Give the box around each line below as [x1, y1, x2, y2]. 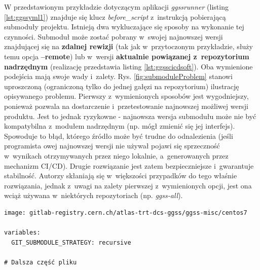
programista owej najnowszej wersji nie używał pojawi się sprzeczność [4, 140, 220, 151]
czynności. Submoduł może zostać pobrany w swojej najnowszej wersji [4, 31, 223, 42]
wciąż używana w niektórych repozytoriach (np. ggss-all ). [4, 190, 183, 201]
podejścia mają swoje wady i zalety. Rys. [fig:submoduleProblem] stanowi [4, 71, 233, 82]
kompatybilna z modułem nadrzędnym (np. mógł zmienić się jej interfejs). [4, 121, 235, 131]
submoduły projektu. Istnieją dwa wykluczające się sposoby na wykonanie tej [4, 21, 244, 32]
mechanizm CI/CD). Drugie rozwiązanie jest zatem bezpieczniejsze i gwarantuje [4, 160, 254, 171]
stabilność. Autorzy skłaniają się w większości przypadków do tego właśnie [4, 170, 237, 181]
